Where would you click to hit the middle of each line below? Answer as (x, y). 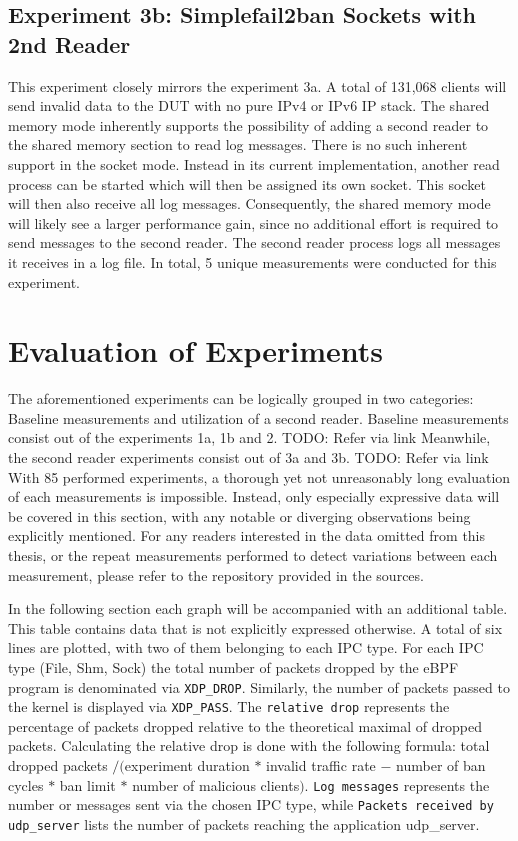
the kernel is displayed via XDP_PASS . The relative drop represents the (229, 706)
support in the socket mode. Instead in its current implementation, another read (254, 163)
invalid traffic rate (321, 765)
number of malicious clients (216, 784)
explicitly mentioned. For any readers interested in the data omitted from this (247, 535)
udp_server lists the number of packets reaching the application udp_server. (244, 823)
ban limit (87, 784)
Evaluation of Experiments (196, 350)
